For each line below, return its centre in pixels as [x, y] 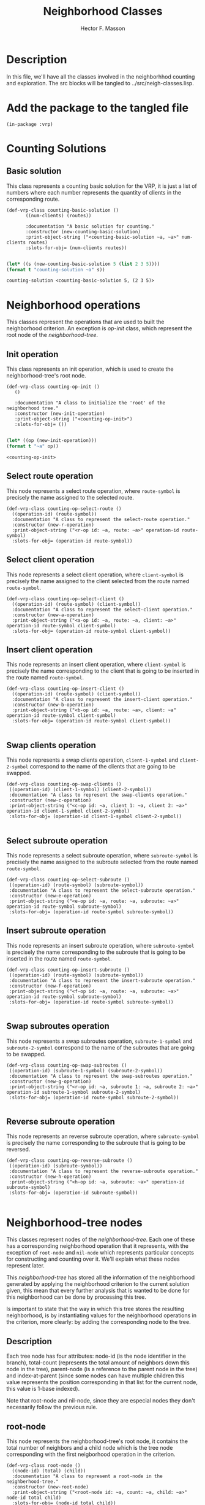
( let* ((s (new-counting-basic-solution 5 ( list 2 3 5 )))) [83, 264]
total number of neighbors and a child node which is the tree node [90, 1447]
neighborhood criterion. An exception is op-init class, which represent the [99, 328]
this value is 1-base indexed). [43, 1389]
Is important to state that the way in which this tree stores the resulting [95, 1309]
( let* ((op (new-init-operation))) [52, 441]
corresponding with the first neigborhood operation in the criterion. [91, 1454]
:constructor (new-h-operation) [50, 1177]
